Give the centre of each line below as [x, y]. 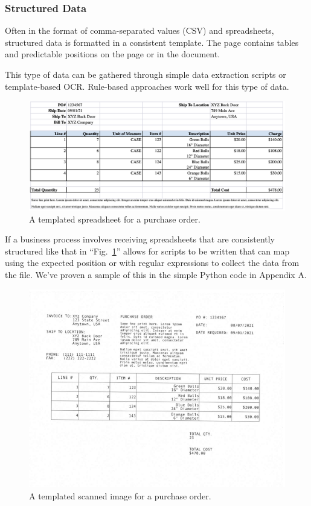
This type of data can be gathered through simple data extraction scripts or [146, 74]
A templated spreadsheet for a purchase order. [115, 219]
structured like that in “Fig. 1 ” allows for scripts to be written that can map [147, 251]
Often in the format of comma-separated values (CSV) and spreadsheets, [139, 30]
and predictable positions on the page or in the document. [113, 54]
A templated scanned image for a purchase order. [120, 496]
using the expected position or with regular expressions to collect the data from [152, 263]
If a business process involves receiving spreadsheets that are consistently [140, 239]
